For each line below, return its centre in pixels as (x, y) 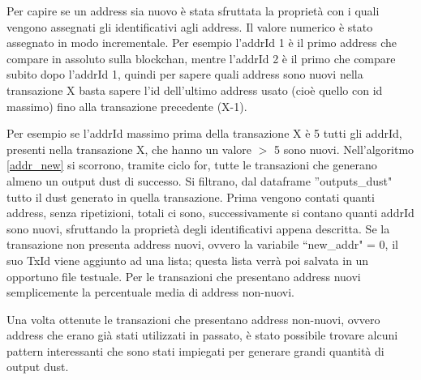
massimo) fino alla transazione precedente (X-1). (127, 106)
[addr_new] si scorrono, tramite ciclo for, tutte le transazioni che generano (192, 165)
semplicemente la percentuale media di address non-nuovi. (150, 292)
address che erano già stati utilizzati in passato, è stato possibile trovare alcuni (202, 335)
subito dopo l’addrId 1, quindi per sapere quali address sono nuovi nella (185, 74)
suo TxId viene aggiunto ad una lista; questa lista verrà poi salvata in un (188, 260)
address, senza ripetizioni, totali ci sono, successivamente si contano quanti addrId (210, 213)
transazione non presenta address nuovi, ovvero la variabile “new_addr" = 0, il (202, 244)
